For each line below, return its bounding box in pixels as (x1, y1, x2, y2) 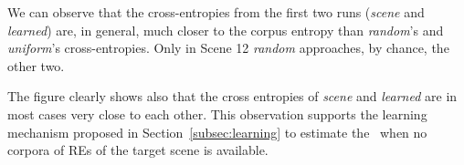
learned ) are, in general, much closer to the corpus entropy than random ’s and (7, 20, 444, 39)
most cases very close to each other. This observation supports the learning (7, 104, 427, 123)
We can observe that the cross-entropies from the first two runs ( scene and (7, 3, 425, 21)
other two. (7, 56, 65, 75)
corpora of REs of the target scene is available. (7, 140, 269, 160)
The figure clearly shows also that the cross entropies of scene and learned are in (7, 87, 458, 106)
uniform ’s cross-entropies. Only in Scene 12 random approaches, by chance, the (7, 38, 449, 57)
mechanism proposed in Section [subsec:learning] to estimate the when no (7, 122, 427, 141)
